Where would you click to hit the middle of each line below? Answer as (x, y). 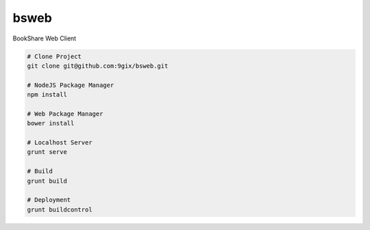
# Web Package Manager (65, 114)
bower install (51, 124)
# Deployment (49, 200)
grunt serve (47, 152)
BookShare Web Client (45, 38)
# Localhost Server (60, 143)
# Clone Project (54, 56)
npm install (47, 95)
